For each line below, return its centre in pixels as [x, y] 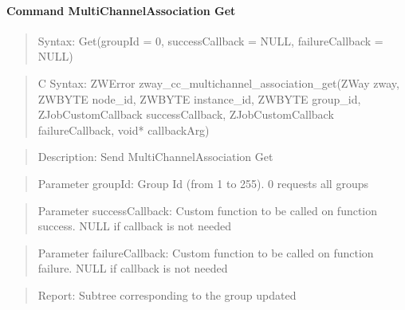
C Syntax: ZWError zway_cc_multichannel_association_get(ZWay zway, [218, 82]
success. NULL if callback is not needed [134, 226]
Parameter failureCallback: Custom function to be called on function [206, 252]
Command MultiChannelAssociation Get [121, 10]
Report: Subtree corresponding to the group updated [167, 294]
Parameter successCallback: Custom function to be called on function [208, 210]
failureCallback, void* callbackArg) [124, 129]
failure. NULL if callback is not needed [133, 268]
